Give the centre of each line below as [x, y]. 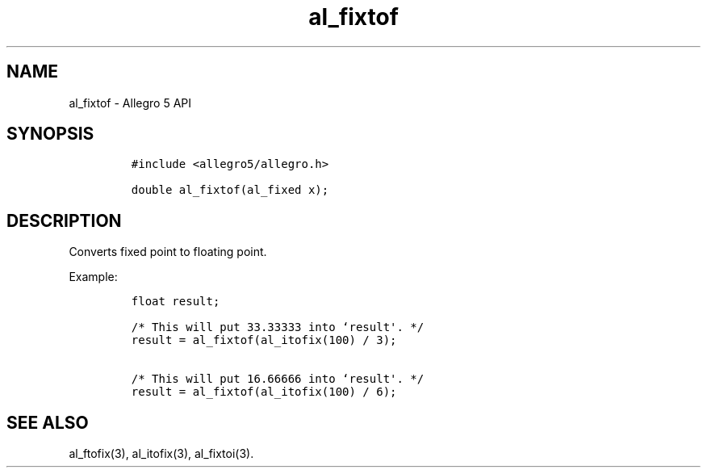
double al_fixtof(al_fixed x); [230, 190]
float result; [176, 302]
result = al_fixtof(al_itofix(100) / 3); [264, 340]
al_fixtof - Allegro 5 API [130, 103]
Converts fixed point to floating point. [168, 252]
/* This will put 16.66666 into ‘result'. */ [278, 379]
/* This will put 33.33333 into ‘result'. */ [278, 327]
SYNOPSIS [50, 134]
